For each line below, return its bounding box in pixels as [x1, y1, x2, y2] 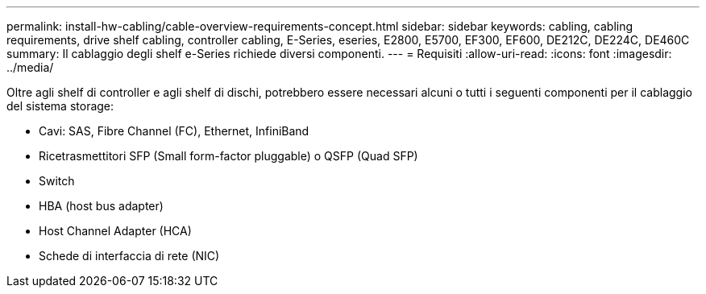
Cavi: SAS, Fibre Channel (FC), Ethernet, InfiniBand [39, 124, 309, 138]
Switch [39, 174, 75, 188]
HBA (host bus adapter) [39, 199, 164, 213]
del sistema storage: [6, 99, 114, 113]
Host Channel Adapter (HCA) [39, 224, 192, 238]
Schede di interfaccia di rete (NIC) [39, 249, 220, 263]
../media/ [6, 60, 54, 74]
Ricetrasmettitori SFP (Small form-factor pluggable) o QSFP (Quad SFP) [39, 149, 418, 163]
